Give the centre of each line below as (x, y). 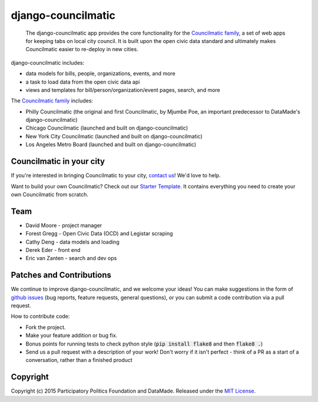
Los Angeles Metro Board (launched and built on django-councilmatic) (111, 145)
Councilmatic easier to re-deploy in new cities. (82, 49)
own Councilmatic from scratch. (49, 194)
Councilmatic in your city (58, 162)
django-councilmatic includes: (48, 62)
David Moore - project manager (64, 225)
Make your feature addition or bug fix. (72, 335)
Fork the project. (46, 327)
